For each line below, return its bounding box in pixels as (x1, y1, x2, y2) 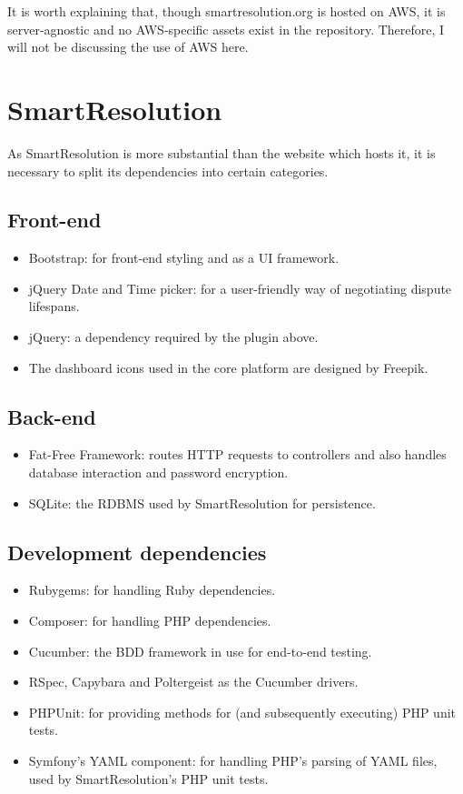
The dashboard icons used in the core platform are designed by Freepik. (28, 357, 429, 377)
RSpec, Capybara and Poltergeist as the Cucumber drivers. (28, 672, 359, 691)
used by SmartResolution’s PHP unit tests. (28, 769, 269, 788)
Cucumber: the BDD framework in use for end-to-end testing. (28, 641, 372, 660)
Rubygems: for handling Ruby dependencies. (28, 580, 276, 599)
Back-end (7, 402, 96, 430)
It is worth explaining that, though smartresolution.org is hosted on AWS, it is (7, 2, 446, 20)
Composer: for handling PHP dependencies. (28, 611, 271, 630)
